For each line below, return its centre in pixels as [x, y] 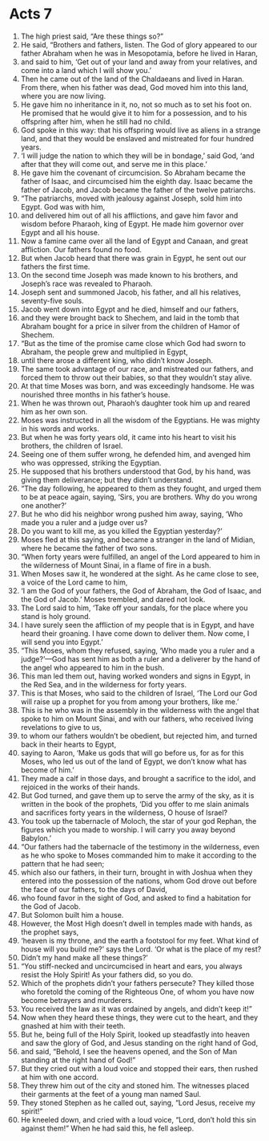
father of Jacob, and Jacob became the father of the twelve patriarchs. [138, 189]
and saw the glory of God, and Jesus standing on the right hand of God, [139, 1043]
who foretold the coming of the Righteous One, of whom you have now [137, 992]
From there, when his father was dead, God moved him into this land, [134, 87]
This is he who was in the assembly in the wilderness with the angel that [140, 710]
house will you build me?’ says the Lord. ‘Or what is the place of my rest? [141, 949]
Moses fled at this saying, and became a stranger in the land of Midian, [138, 540]
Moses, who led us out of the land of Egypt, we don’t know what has [134, 761]
